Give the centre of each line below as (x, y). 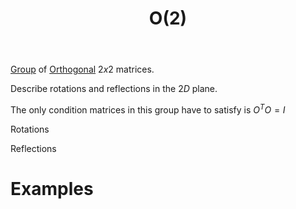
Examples (52, 189)
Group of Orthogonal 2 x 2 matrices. (82, 69)
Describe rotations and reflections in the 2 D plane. (114, 89)
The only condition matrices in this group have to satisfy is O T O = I (148, 109)
